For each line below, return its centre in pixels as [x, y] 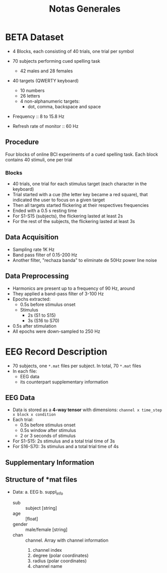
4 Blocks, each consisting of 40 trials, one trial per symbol [73, 51]
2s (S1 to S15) [42, 315]
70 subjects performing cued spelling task [56, 61]
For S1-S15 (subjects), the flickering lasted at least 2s [68, 216]
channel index [47, 550]
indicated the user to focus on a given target [59, 200]
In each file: [25, 371]
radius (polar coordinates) [60, 561]
